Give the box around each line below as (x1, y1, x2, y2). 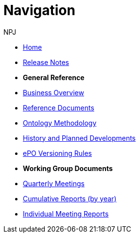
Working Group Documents (23, 164, 113, 172)
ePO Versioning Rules (23, 149, 92, 157)
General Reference (23, 73, 85, 82)
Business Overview (23, 88, 84, 97)
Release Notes (23, 58, 69, 66)
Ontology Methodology (23, 118, 97, 127)
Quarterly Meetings (23, 179, 85, 188)
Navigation (3, 2, 75, 19)
